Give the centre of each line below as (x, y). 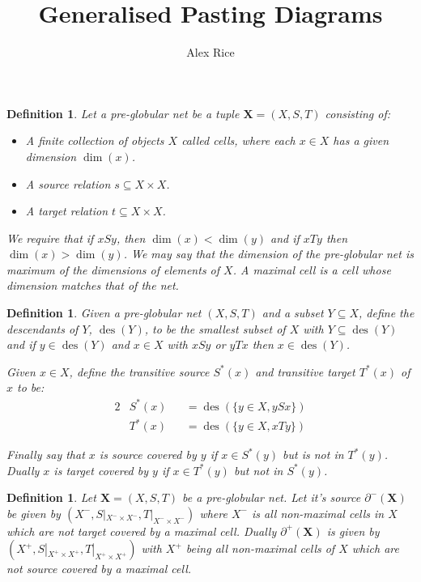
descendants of (43, 328)
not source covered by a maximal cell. (99, 569)
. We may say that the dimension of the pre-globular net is (268, 254)
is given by (353, 531)
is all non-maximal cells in (318, 513)
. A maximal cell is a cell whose (312, 269)
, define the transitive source (139, 371)
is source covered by (148, 455)
